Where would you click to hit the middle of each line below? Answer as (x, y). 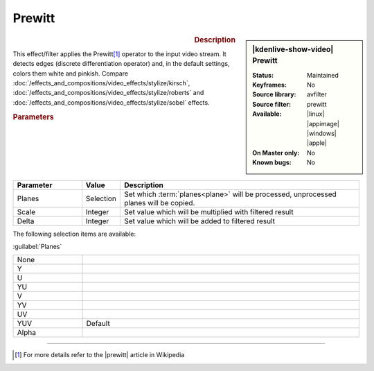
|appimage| (323, 123)
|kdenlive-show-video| (293, 49)
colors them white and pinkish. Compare (70, 74)
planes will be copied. (159, 202)
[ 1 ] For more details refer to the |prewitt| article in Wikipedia (100, 355)
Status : (263, 75)
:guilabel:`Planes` (37, 246)
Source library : (274, 94)
